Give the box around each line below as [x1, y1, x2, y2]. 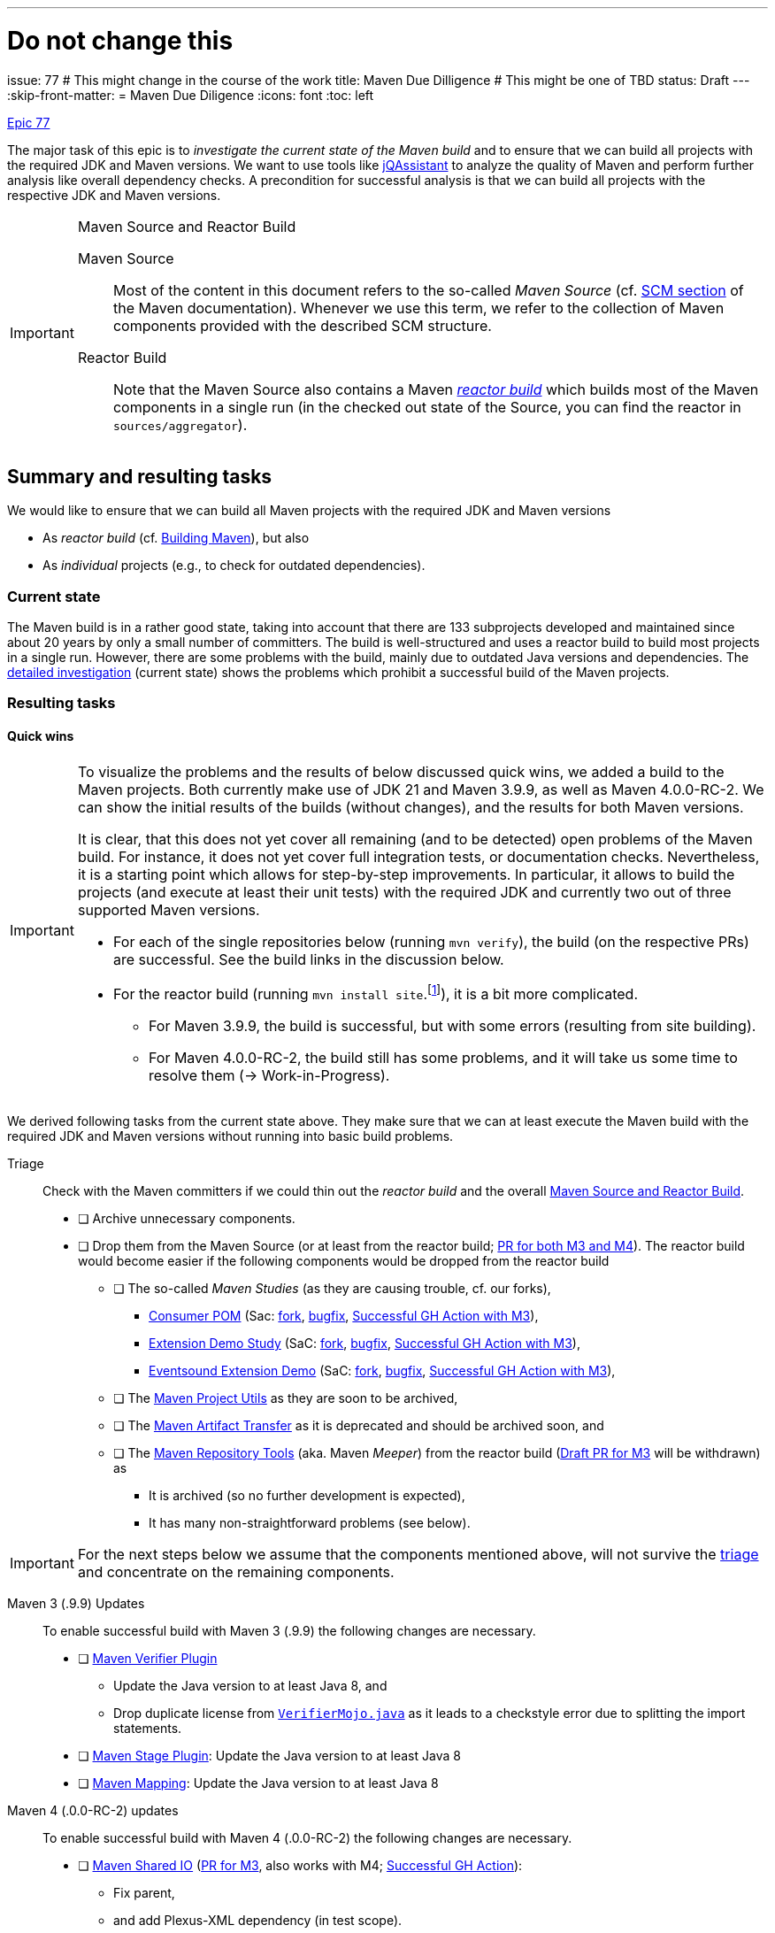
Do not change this [7, 25, 234, 56]
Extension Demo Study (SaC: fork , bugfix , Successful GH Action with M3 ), [149, 1336, 580, 1352]
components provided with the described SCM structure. [112, 316, 492, 335]
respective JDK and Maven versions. [7, 187, 221, 203]
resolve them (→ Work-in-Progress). [148, 1067, 390, 1085]
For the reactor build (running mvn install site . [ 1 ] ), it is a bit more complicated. [112, 982, 639, 1004]
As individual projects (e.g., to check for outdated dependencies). [42, 558, 426, 574]
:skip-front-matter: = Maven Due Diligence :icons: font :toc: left [7, 87, 374, 103]
